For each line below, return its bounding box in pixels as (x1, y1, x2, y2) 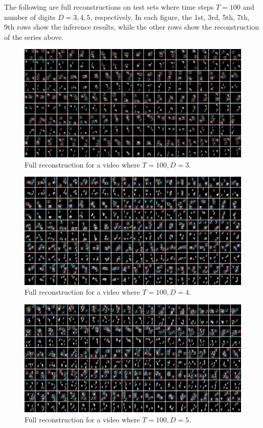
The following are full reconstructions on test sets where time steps (4, 2, 214, 12)
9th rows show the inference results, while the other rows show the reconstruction (4, 21, 259, 32)
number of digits (4, 11, 56, 22)
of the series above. (4, 31, 64, 42)
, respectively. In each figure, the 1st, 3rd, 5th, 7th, (90, 11, 250, 22)
